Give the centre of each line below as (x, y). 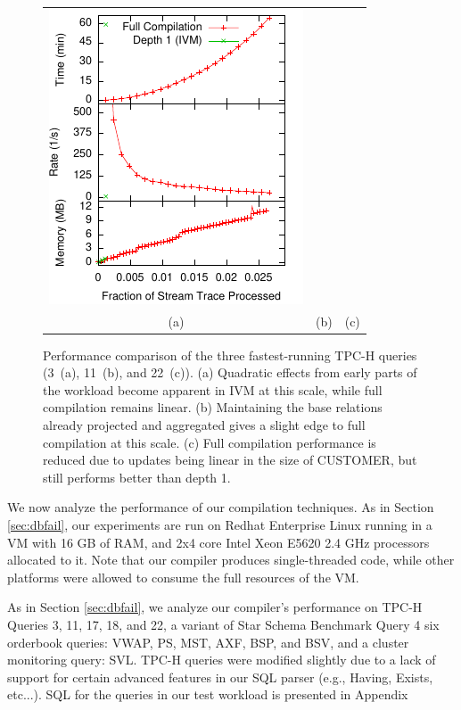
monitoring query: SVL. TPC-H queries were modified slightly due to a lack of (222, 660)
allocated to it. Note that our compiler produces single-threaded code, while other (231, 560)
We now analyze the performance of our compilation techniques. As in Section (221, 507)
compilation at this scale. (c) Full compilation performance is (210, 442)
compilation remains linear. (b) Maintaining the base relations (213, 407)
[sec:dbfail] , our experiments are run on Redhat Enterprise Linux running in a (220, 525)
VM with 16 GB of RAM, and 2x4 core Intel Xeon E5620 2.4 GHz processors (218, 542)
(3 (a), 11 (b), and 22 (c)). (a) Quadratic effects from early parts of (230, 372)
